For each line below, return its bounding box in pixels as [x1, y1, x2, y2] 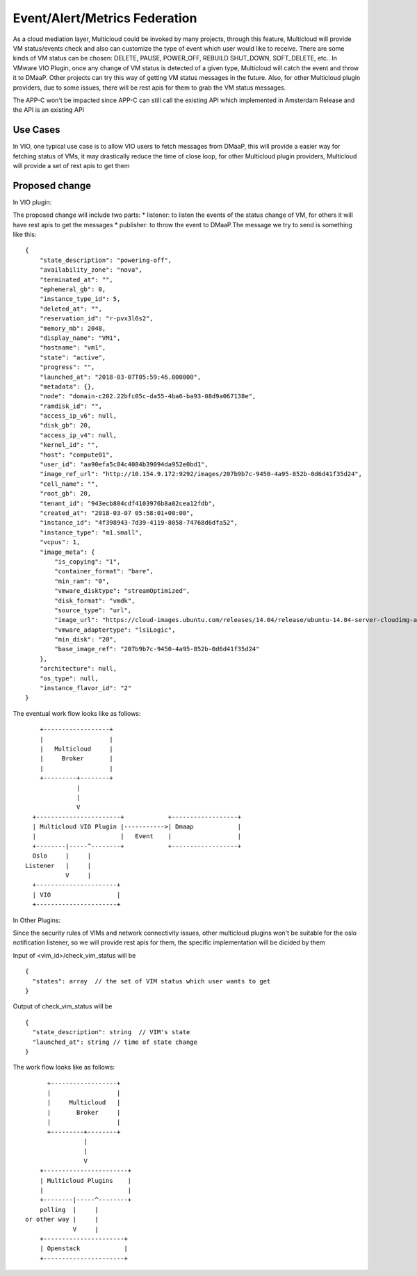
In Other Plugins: [13, 916, 61, 924]
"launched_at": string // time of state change [32, 1038, 198, 1046]
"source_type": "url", [54, 606, 132, 614]
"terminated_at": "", [39, 275, 114, 284]
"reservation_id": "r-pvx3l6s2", [39, 315, 154, 322]
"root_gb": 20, [39, 490, 92, 498]
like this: [13, 230, 37, 239]
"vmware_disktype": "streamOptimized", [54, 587, 190, 595]
